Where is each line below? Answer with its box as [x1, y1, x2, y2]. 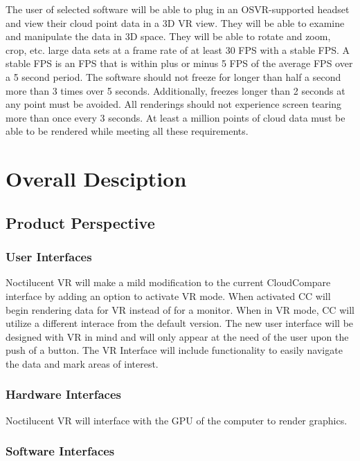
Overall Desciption [6, 164, 187, 193]
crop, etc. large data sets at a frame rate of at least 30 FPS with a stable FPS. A [6, 42, 350, 57]
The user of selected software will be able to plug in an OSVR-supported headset [6, 2, 350, 16]
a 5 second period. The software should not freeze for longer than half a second [6, 69, 341, 84]
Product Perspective [6, 211, 155, 233]
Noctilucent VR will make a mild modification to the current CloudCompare [6, 275, 331, 290]
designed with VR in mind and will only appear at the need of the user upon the [6, 329, 349, 344]
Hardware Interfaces [6, 386, 121, 403]
